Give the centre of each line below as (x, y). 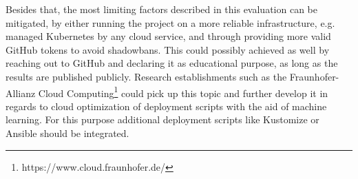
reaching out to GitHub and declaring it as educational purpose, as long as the (172, 63)
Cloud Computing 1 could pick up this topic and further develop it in (183, 92)
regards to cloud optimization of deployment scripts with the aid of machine (166, 106)
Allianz (21, 93)
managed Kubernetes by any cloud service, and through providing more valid (168, 36)
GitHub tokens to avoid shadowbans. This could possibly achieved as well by (168, 49)
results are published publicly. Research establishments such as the (146, 76)
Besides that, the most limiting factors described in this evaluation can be (161, 9)
